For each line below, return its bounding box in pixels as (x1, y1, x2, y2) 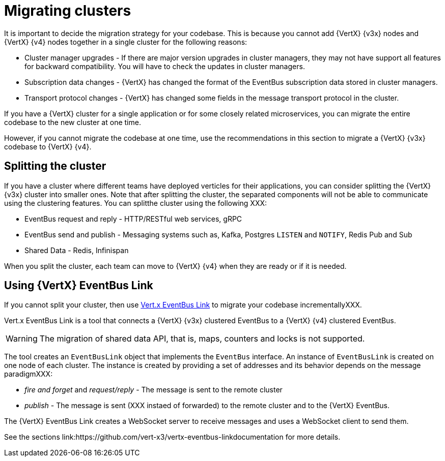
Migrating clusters (4, 2, 131, 19)
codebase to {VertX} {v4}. (4, 142, 92, 151)
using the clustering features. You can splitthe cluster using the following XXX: (4, 198, 267, 207)
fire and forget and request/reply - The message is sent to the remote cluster (24, 385, 283, 394)
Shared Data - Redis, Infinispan (24, 245, 129, 255)
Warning (6, 333, 38, 344)
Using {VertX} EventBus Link (4, 279, 153, 292)
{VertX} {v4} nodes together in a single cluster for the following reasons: (4, 37, 247, 46)
